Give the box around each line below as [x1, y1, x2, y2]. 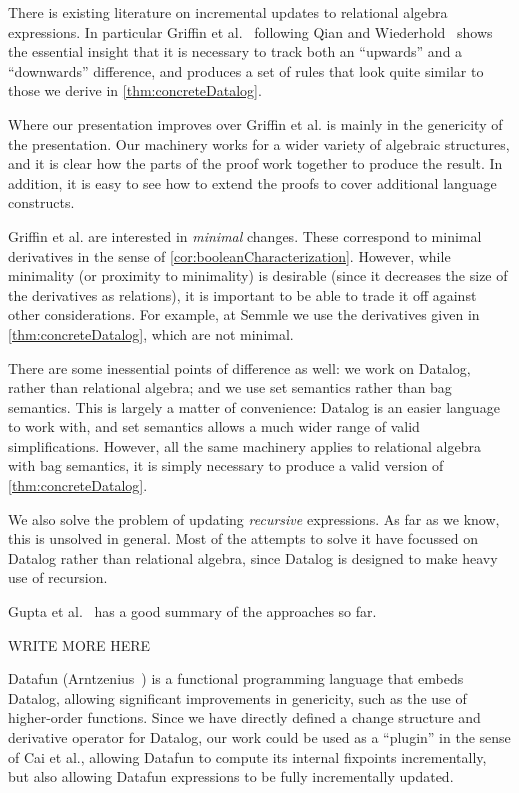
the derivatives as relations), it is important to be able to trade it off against [8, 284, 477, 305]
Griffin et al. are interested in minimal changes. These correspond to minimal [8, 225, 482, 246]
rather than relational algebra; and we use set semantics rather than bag [8, 377, 452, 398]
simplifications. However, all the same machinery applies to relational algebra [8, 435, 481, 456]
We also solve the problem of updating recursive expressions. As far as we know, [8, 508, 500, 529]
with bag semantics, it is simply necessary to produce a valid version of [8, 455, 444, 476]
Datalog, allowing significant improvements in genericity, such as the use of [8, 687, 467, 708]
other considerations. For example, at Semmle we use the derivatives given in [8, 304, 480, 325]
